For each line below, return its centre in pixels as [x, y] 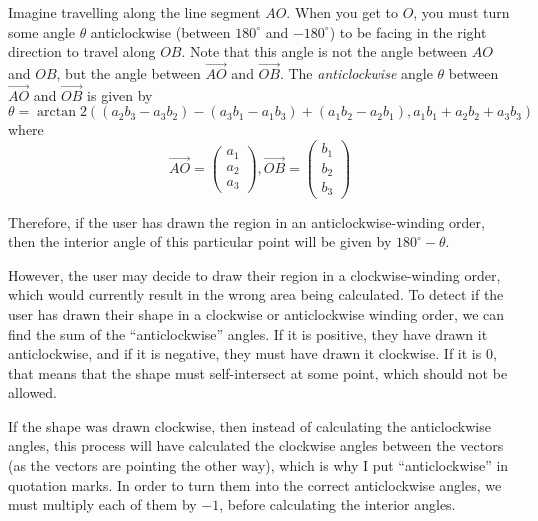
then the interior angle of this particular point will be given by [200, 241]
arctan [57, 112]
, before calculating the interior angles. [337, 504]
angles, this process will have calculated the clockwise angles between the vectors [256, 445]
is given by [120, 94]
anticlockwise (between [160, 31]
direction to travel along [82, 51]
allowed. [32, 392]
